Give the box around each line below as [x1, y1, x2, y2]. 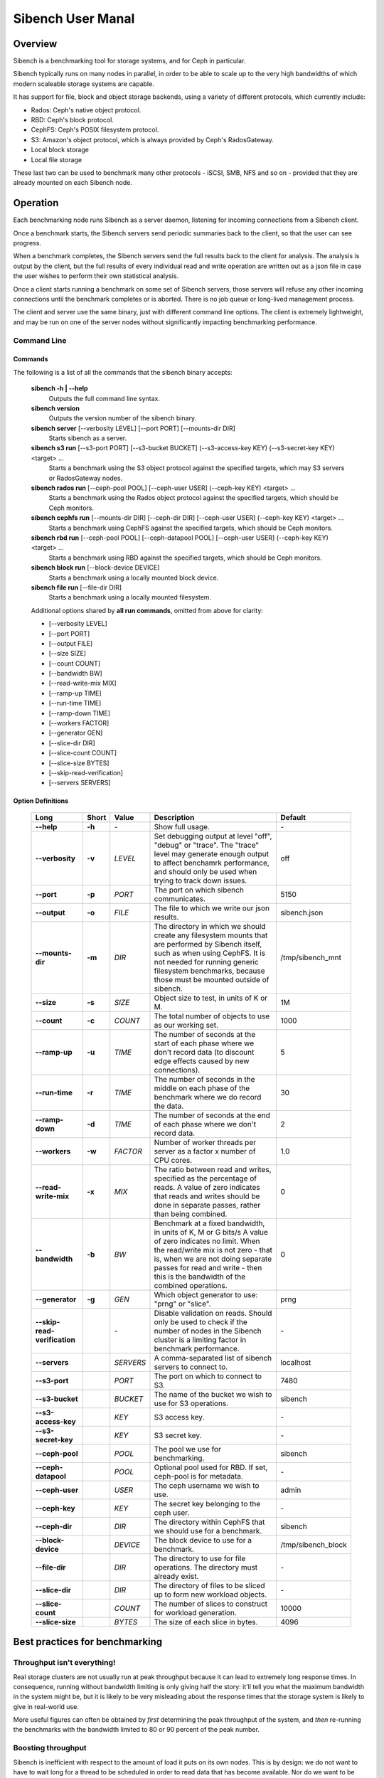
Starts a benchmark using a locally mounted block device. [48, 573, 219, 582]
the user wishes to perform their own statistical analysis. [13, 272, 179, 280]
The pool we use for [154, 1444, 222, 1454]
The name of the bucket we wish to [154, 1389, 272, 1399]
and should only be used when [154, 866, 257, 876]
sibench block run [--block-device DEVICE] [31, 563, 160, 572]
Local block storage [31, 146, 89, 154]
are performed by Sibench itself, [154, 939, 262, 949]
